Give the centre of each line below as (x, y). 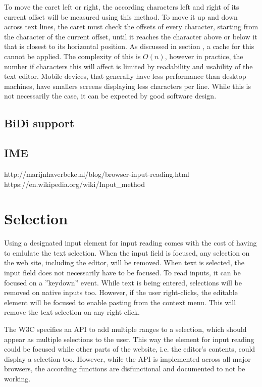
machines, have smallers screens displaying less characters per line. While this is (128, 86)
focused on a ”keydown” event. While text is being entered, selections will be (123, 282)
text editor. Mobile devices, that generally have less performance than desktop (125, 76)
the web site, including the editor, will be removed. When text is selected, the (124, 262)
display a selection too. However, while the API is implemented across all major (127, 358)
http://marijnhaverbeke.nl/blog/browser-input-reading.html (97, 174)
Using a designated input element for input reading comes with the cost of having (130, 243)
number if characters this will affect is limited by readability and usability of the (128, 66)
